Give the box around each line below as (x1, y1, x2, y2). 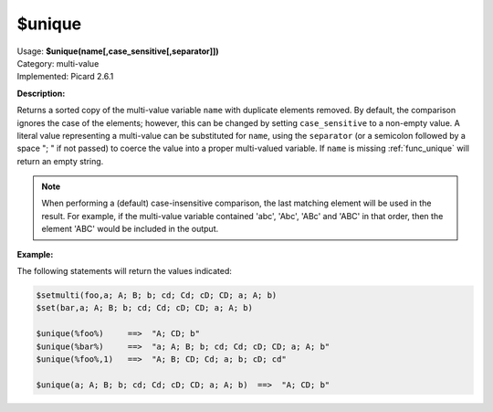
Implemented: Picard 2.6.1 (16, 71, 114, 82)
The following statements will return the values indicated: (16, 266, 233, 277)
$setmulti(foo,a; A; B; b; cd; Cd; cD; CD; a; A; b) (36, 291, 278, 301)
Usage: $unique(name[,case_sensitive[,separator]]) (16, 46, 219, 57)
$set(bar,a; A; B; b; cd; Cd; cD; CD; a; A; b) (36, 302, 253, 313)
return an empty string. (16, 155, 104, 166)
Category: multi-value (16, 58, 100, 69)
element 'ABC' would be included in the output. (41, 224, 219, 235)
